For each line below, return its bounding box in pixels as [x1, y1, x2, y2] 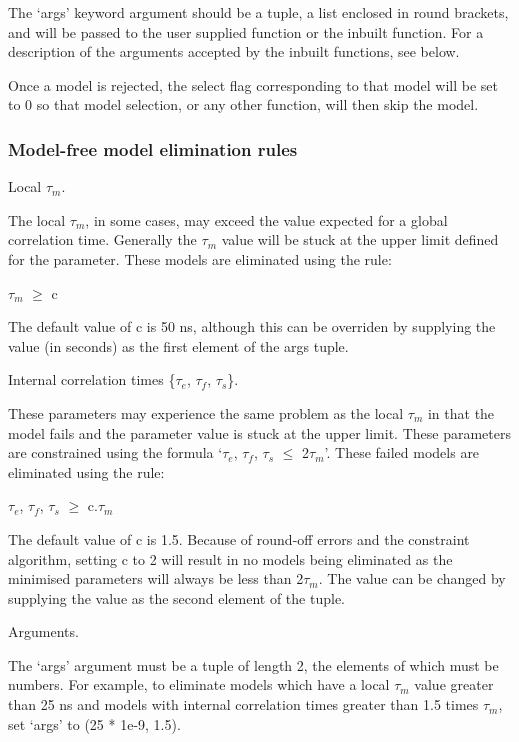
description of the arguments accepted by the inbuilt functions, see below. [8, 41, 460, 62]
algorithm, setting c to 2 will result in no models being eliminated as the [8, 548, 453, 569]
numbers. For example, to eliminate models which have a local [8, 674, 390, 695]
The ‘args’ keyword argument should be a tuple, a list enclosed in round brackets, [8, 2, 509, 22]
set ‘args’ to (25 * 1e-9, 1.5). [8, 713, 181, 734]
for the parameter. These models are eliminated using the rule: [8, 248, 392, 269]
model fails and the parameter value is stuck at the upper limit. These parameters [8, 422, 511, 443]
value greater [414, 674, 494, 695]
